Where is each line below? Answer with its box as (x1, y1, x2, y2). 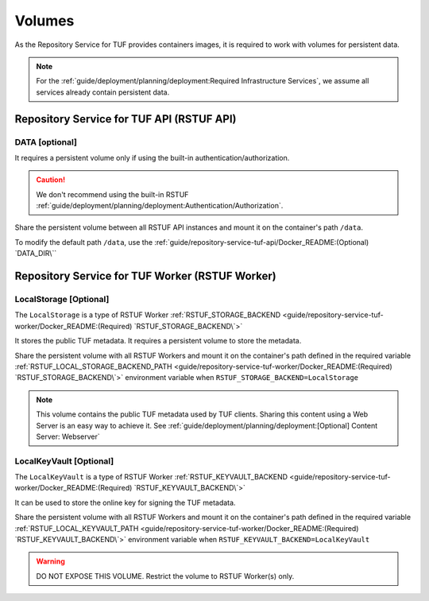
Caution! (36, 175, 66, 184)
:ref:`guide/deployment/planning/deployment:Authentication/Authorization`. (36, 201, 284, 211)
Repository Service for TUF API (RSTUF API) (14, 112, 237, 126)
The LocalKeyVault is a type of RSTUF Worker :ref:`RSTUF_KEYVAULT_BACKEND (14, 472, 288, 482)
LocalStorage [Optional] (14, 294, 110, 304)
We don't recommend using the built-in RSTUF (36, 189, 189, 199)
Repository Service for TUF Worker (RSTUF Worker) (14, 269, 277, 283)
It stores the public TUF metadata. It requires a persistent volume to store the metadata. (14, 336, 302, 346)
